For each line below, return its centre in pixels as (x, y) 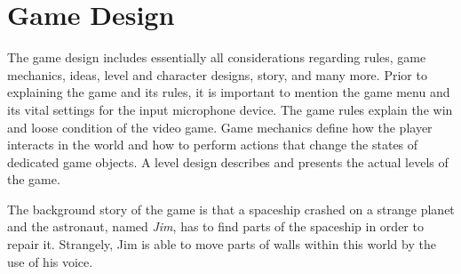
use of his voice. (50, 261)
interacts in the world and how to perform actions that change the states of (213, 145)
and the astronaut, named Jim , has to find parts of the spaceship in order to (215, 226)
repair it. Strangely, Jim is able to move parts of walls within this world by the (222, 244)
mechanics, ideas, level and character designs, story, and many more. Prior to (217, 74)
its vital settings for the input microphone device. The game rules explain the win (230, 109)
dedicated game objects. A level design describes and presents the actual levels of (228, 161)
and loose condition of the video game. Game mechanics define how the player (220, 127)
